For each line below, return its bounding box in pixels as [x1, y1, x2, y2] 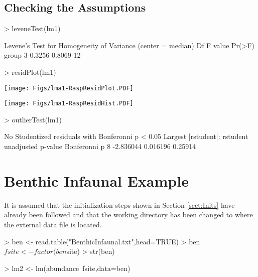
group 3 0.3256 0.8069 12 [4, 50, 81, 60]
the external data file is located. [4, 219, 102, 229]
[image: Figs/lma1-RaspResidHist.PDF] [4, 100, 134, 107]
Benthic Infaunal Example [4, 170, 189, 191]
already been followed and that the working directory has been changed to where [4, 209, 253, 220]
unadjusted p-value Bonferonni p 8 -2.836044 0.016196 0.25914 [4, 141, 196, 152]
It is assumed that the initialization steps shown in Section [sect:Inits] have [4, 199, 235, 210]
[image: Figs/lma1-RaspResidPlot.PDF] [4, 84, 134, 92]
